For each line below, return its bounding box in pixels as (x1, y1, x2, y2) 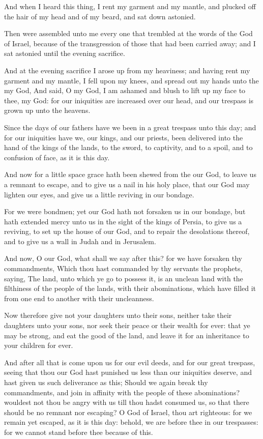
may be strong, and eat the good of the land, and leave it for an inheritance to (4, 330, 249, 340)
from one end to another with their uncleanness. (4, 292, 154, 303)
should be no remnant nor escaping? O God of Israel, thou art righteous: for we (4, 406, 252, 417)
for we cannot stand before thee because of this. (4, 426, 153, 437)
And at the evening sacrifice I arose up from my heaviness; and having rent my (4, 65, 250, 75)
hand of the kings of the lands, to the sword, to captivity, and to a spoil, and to (4, 142, 253, 153)
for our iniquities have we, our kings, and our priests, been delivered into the (4, 132, 243, 142)
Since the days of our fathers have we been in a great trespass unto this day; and (4, 122, 256, 132)
